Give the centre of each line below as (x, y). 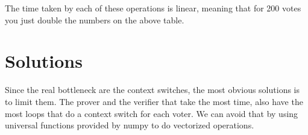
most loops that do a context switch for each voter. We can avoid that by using (152, 113)
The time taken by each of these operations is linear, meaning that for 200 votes (153, 8)
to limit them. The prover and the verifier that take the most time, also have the (154, 101)
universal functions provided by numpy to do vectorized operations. (130, 125)
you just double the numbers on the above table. (95, 19)
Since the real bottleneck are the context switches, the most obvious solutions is (152, 90)
